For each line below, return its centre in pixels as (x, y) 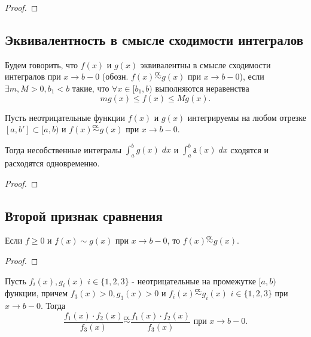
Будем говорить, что (42, 64)
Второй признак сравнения (84, 215)
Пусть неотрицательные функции (65, 117)
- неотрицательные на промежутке (194, 280)
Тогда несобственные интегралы (63, 149)
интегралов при (33, 76)
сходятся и (250, 149)
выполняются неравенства (202, 88)
